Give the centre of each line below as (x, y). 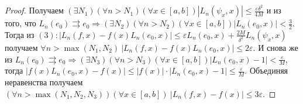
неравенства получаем (44, 82)
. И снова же (276, 47)
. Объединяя (266, 70)
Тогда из (20, 34)
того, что (20, 23)
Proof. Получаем (34, 10)
